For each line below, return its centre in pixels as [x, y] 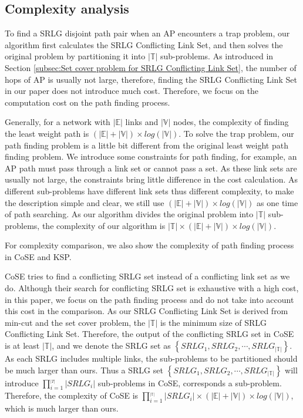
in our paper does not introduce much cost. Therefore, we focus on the [132, 91]
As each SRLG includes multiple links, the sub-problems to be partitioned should [151, 358]
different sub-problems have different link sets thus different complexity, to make [149, 191]
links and [142, 122]
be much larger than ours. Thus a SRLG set [84, 370]
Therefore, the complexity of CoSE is [72, 395]
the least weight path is [47, 133]
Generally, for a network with [58, 122]
